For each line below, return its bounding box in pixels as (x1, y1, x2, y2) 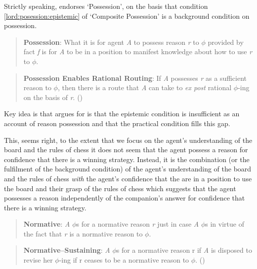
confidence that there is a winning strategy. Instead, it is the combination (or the (4, 154, 250, 164)
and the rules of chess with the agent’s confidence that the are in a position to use (4, 173, 252, 183)
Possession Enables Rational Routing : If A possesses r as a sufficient (23, 72, 247, 83)
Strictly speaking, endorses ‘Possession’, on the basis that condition (4, 1, 208, 11)
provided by (208, 36, 244, 47)
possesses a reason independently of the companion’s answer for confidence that (4, 193, 245, 203)
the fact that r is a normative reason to (23, 228, 143, 238)
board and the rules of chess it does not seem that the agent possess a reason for (4, 144, 248, 155)
